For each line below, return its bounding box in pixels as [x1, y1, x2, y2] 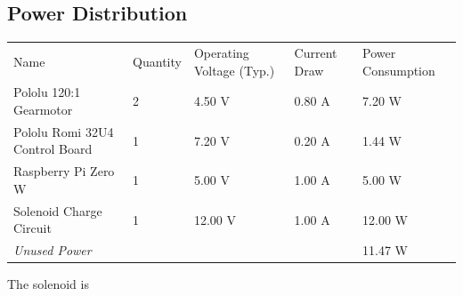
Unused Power [13, 241, 92, 260]
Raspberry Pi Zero [13, 162, 115, 180]
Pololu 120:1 [13, 83, 81, 101]
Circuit [13, 219, 52, 237]
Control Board [13, 140, 93, 158]
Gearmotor [13, 100, 73, 118]
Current [294, 43, 337, 61]
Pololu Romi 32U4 [13, 122, 114, 140]
